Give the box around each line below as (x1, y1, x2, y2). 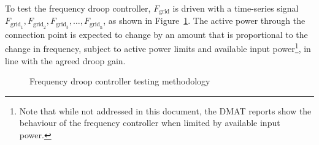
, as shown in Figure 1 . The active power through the (103, 14, 306, 27)
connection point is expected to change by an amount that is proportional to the (5, 28, 308, 40)
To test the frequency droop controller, (5, 2, 151, 14)
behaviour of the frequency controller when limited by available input (19, 116, 280, 129)
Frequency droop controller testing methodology (29, 75, 210, 87)
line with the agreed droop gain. (5, 54, 126, 67)
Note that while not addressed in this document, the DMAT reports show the (19, 104, 312, 117)
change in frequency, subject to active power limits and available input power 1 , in (5, 40, 311, 55)
